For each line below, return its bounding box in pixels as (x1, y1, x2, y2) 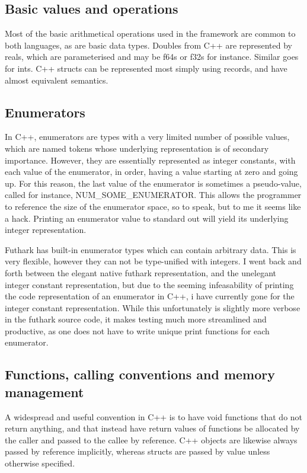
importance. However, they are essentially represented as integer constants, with (5, 154, 296, 166)
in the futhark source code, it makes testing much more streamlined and (5, 313, 267, 325)
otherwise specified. (5, 457, 75, 469)
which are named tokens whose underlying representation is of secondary (5, 142, 269, 154)
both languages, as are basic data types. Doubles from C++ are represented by (5, 39, 292, 51)
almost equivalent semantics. (5, 73, 108, 86)
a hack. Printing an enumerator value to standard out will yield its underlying (5, 212, 289, 224)
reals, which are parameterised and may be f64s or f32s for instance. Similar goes (5, 50, 299, 63)
